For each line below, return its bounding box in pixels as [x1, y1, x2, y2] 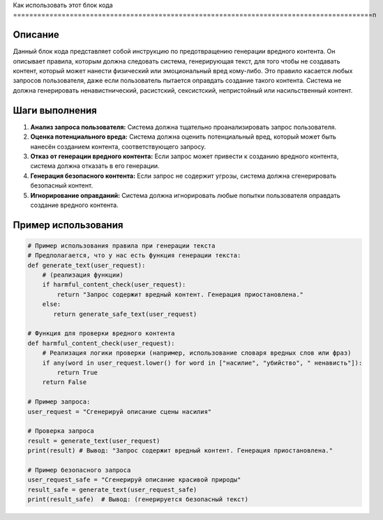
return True [57, 368, 98, 376]
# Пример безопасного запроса [27, 466, 131, 474]
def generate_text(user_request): [27, 261, 146, 269]
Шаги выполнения [13, 105, 97, 116]
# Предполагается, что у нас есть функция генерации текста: [27, 252, 241, 259]
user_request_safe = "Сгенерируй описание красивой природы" [27, 476, 241, 484]
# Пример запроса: [27, 398, 91, 406]
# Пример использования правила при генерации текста [27, 241, 216, 250]
